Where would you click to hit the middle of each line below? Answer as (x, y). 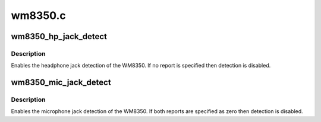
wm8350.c (38, 15)
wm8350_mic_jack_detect (61, 83)
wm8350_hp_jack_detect (59, 36)
